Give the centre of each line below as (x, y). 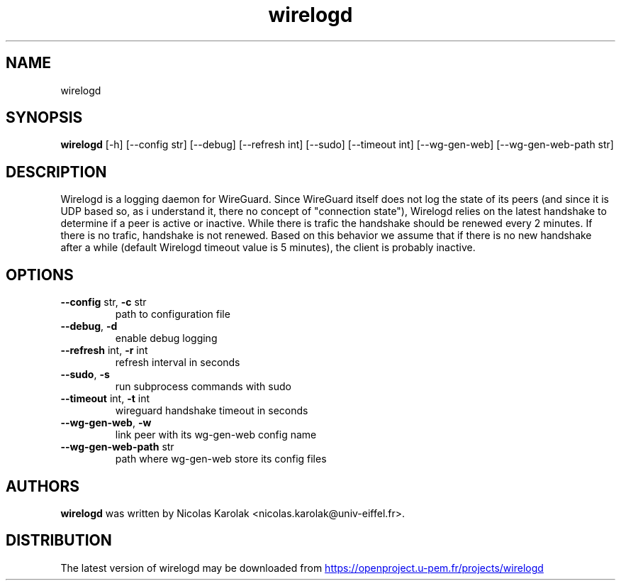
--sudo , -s (85, 375)
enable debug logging (166, 338)
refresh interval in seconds (178, 363)
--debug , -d (89, 326)
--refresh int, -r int (104, 350)
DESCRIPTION (56, 172)
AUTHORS (43, 486)
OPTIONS (40, 275)
